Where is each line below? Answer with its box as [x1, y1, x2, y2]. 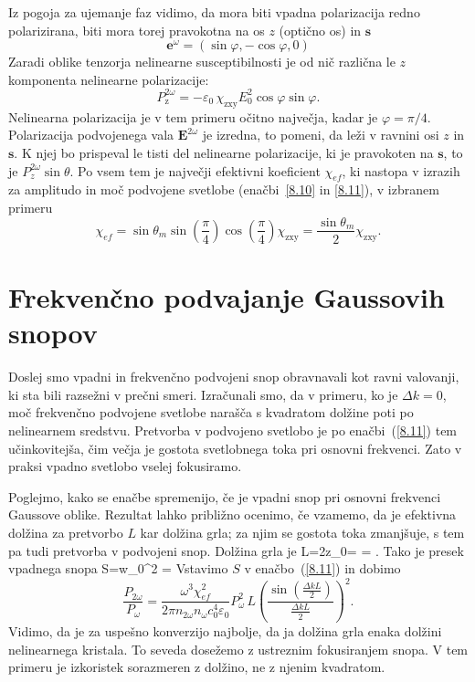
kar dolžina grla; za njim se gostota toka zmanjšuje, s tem [140, 523, 465, 542]
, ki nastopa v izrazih [342, 161, 460, 180]
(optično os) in [279, 20, 362, 39]
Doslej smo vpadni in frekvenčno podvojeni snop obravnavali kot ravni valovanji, [8, 367, 459, 386]
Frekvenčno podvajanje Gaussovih [8, 278, 445, 316]
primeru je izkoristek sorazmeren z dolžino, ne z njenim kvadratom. [8, 657, 385, 677]
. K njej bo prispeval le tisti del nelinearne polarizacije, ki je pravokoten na [14, 142, 434, 162]
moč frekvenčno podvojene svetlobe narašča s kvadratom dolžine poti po [8, 403, 414, 422]
